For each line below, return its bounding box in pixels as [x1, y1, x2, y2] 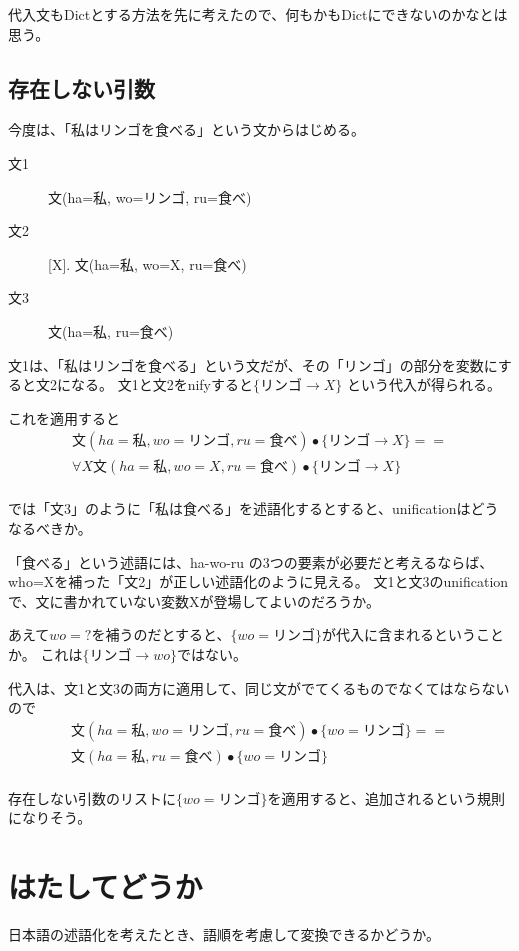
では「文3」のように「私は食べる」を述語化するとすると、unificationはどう [8, 498, 499, 519]
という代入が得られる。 [347, 374, 502, 395]
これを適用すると [8, 407, 120, 428]
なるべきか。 [8, 518, 92, 539]
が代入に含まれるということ [321, 624, 504, 645]
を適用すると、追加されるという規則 [267, 787, 505, 808]
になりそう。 [8, 807, 92, 828]
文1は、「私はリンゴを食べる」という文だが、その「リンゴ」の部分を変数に [8, 354, 498, 375]
